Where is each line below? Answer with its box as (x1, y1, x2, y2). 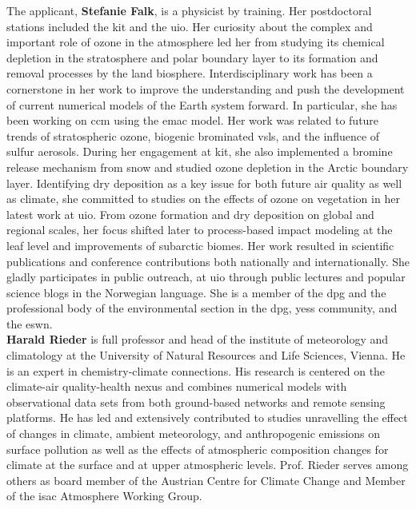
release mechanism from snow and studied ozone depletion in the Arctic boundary (6, 158, 409, 175)
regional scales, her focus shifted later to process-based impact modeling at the (6, 221, 393, 238)
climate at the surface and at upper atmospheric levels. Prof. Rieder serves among (6, 456, 409, 473)
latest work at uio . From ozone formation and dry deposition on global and (6, 205, 374, 222)
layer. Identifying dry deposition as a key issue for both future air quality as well (6, 174, 402, 191)
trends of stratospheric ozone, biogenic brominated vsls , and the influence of (6, 127, 380, 144)
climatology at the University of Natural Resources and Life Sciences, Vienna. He (6, 347, 406, 364)
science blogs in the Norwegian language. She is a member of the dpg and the (6, 284, 386, 300)
